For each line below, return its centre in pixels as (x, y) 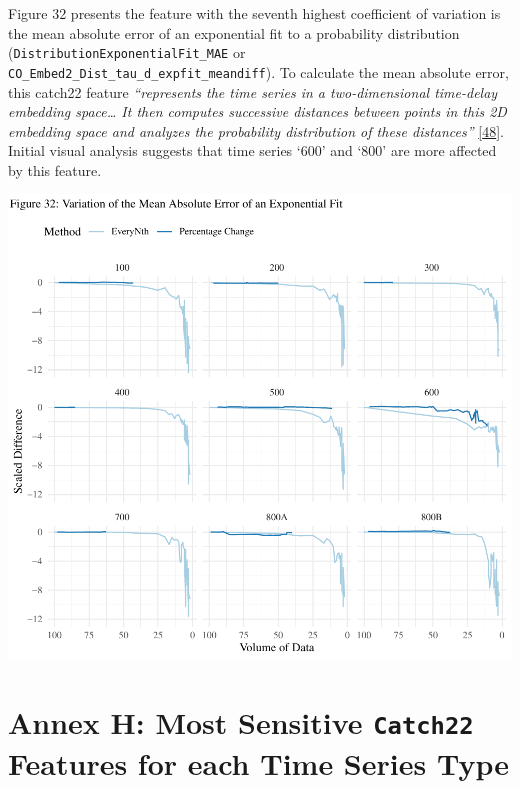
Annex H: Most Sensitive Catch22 (241, 722)
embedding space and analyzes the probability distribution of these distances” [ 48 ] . (256, 130)
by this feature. (55, 169)
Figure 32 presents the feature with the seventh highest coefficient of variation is (254, 13)
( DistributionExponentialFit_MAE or (127, 52)
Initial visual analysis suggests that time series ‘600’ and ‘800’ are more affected (252, 150)
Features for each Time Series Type (258, 762)
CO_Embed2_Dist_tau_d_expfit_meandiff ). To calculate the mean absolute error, (258, 71)
